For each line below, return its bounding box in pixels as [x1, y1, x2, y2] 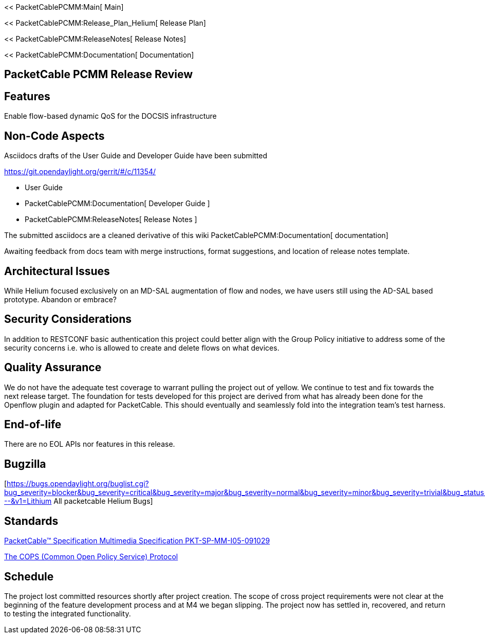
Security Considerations [4, 313, 132, 326]
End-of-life [4, 418, 62, 431]
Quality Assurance [4, 361, 102, 374]
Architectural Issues [4, 264, 110, 278]
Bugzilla [4, 457, 46, 470]
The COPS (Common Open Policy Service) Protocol [4, 552, 178, 561]
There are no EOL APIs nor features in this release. [4, 440, 175, 449]
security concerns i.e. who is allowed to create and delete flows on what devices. [4, 343, 279, 352]
